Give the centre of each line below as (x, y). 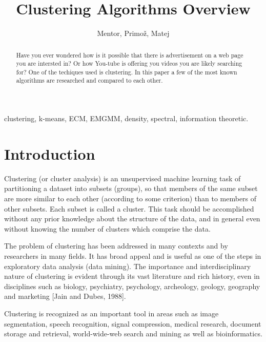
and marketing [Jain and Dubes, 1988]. (65, 296)
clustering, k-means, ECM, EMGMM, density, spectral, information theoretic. (126, 118)
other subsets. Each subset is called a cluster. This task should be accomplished (129, 208)
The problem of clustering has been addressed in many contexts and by (116, 246)
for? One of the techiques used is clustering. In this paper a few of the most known (127, 72)
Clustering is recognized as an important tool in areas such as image (111, 313)
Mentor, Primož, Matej (133, 33)
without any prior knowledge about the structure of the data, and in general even (132, 218)
